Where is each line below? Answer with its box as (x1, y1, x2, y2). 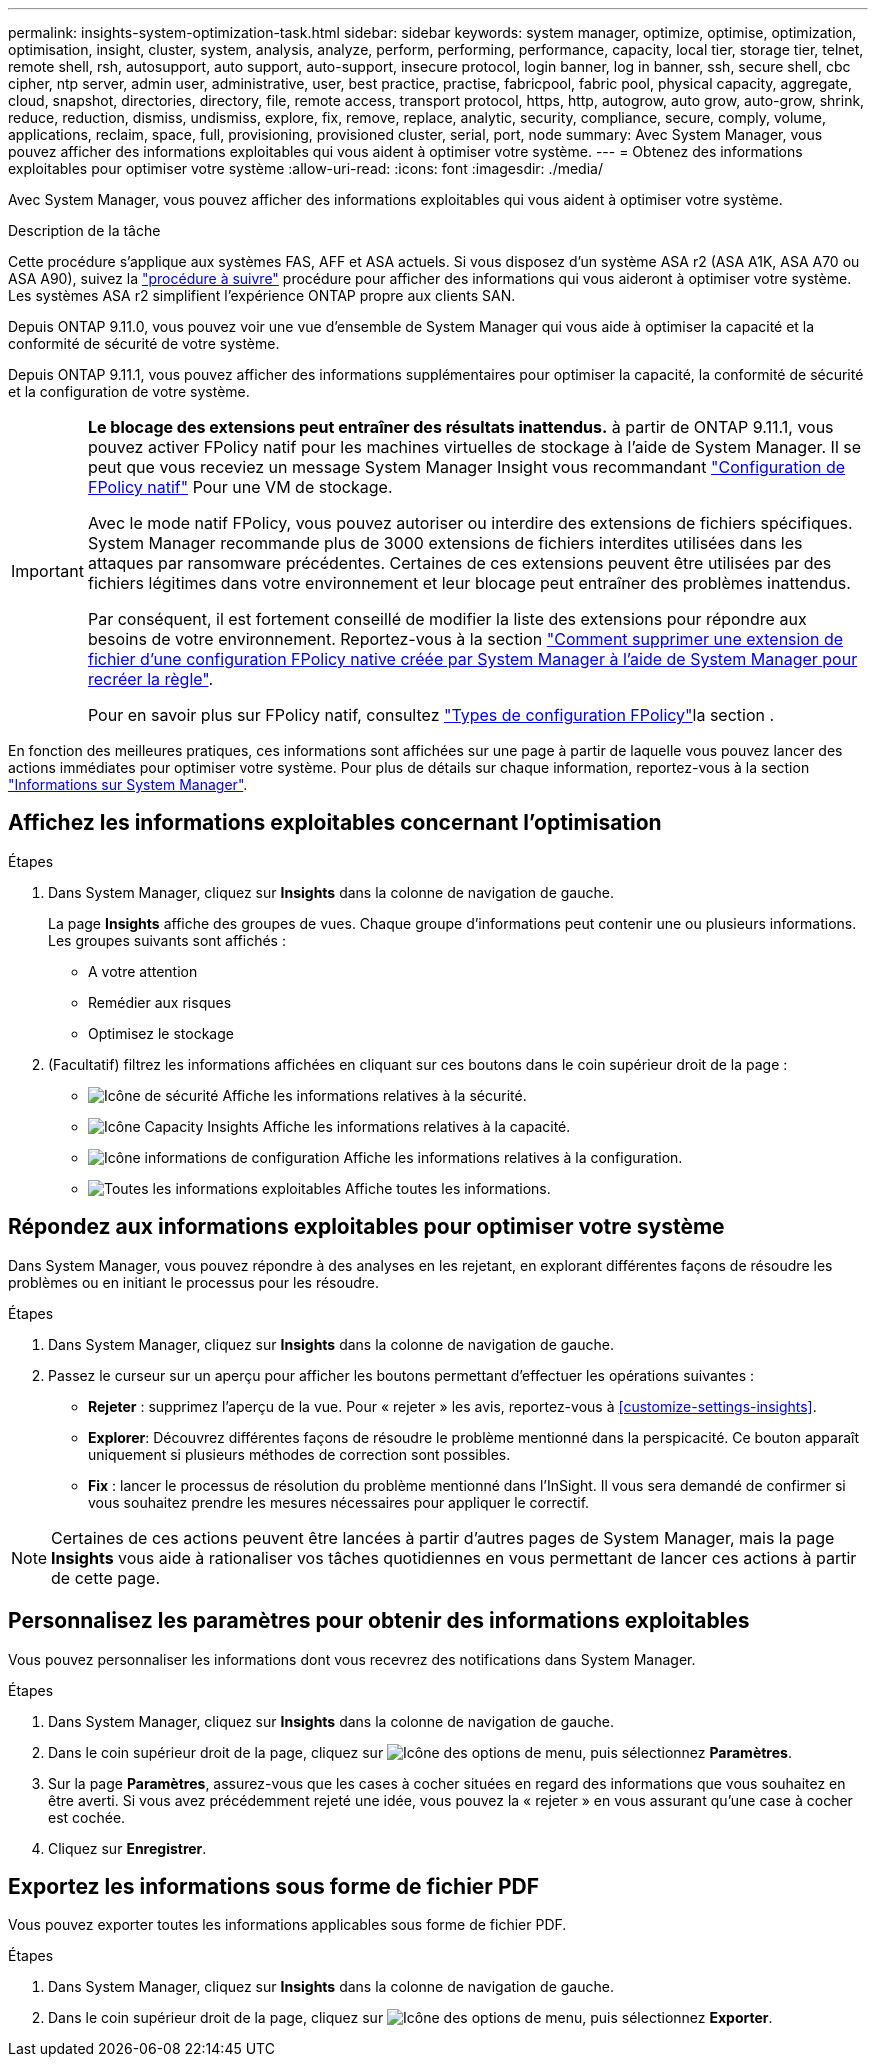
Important (11, 561, 84, 581)
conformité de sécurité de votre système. (8, 335, 280, 352)
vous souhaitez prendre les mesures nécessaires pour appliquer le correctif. (88, 1493, 590, 1511)
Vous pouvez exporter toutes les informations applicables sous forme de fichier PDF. (8, 1916, 567, 1934)
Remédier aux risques (88, 993, 232, 1011)
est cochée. (48, 1808, 126, 1826)
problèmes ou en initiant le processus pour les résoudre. (8, 1273, 379, 1291)
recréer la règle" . (87, 669, 214, 689)
